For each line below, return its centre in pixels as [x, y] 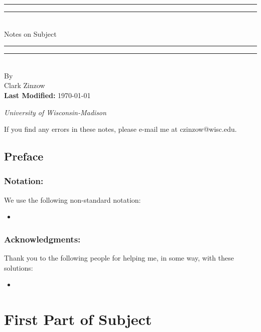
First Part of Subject [78, 319]
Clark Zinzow [25, 85]
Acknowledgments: [42, 239]
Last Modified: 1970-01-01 [47, 95]
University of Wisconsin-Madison [55, 112]
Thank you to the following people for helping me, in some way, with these [119, 258]
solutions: [19, 267]
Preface [24, 156]
